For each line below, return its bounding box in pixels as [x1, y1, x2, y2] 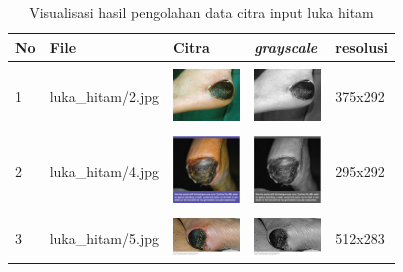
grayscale [254, 36, 318, 57]
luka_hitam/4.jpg [49, 160, 159, 181]
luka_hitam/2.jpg [49, 86, 159, 107]
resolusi [335, 36, 388, 57]
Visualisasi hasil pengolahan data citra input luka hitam [29, 2, 374, 22]
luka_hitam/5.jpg [49, 227, 159, 248]
